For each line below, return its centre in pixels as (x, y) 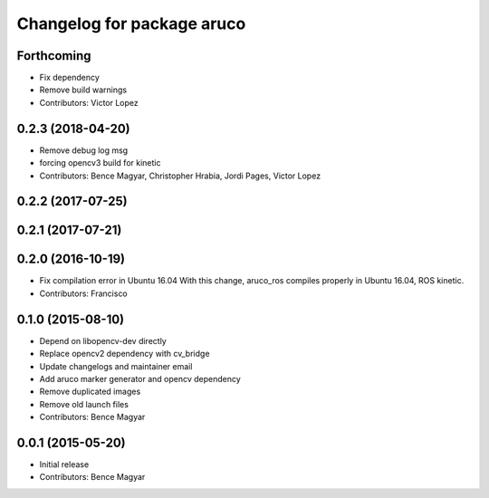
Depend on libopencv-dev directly (103, 340)
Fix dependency (69, 78)
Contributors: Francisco (84, 293)
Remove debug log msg (84, 150)
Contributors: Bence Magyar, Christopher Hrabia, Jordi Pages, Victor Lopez (180, 176)
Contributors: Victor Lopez (89, 102)
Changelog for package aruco (131, 24)
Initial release (64, 464)
